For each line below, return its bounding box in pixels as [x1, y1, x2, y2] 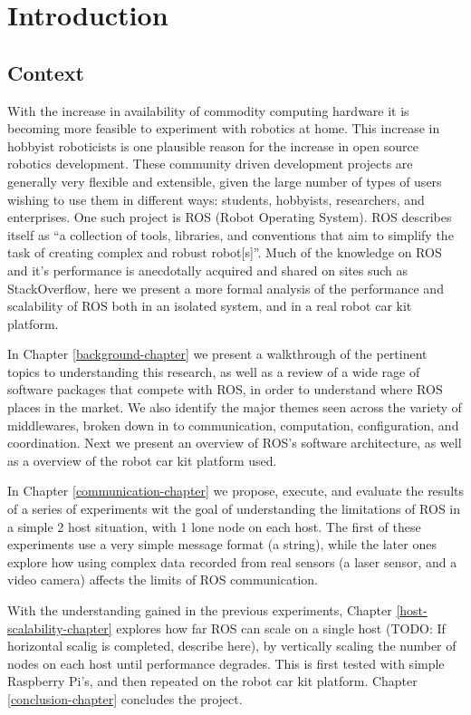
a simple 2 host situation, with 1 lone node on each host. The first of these [7, 517, 421, 536]
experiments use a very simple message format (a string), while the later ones [7, 535, 437, 554]
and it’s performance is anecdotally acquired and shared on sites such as [7, 260, 409, 279]
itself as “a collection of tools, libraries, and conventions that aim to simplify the [7, 225, 454, 244]
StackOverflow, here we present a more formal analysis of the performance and [7, 278, 444, 297]
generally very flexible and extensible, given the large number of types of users [7, 171, 442, 190]
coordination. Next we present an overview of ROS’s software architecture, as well [7, 433, 462, 452]
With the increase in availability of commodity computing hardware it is [7, 101, 409, 120]
